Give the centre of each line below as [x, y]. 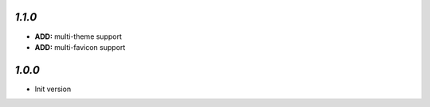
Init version [53, 89]
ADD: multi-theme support [78, 36]
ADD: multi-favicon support [80, 47]
